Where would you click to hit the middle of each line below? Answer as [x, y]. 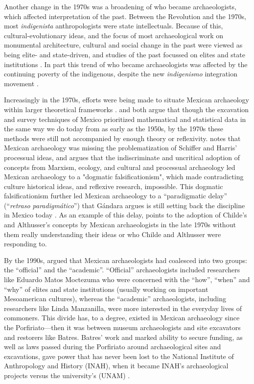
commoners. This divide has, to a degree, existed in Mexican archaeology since [122, 318]
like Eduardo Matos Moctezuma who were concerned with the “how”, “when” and [127, 279]
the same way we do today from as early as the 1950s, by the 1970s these [114, 129]
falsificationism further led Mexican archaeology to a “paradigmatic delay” [116, 196]
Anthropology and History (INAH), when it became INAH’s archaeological [116, 366]
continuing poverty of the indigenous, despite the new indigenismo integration [121, 74]
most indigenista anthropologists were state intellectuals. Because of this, [114, 26]
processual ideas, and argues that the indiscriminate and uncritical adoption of [122, 157]
